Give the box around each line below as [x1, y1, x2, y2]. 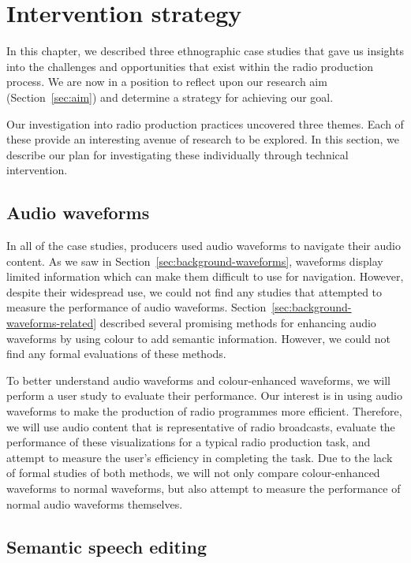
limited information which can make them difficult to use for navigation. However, [6, 268, 404, 285]
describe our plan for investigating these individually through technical [6, 146, 349, 162]
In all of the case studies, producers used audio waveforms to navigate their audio [6, 237, 401, 254]
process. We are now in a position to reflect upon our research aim [6, 73, 327, 90]
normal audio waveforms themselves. [6, 495, 183, 512]
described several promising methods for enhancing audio [99, 315, 376, 331]
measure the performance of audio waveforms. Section [6, 299, 267, 315]
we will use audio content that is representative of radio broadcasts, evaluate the [6, 418, 395, 434]
